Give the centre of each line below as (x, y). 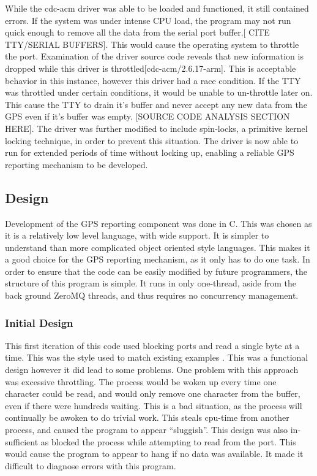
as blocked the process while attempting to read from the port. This (168, 441)
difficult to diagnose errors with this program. (91, 465)
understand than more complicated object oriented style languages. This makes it (158, 247)
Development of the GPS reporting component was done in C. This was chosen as (158, 223)
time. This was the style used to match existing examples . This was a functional (157, 357)
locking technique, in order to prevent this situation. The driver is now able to (152, 140)
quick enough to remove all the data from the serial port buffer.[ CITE (137, 32)
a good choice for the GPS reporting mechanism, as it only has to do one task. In (158, 259)
